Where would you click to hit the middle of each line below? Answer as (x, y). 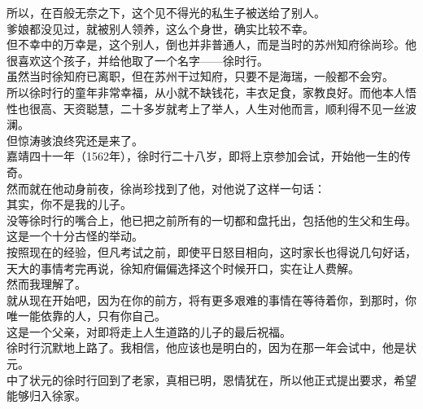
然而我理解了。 (46, 284)
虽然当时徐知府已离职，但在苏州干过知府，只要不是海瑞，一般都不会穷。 (200, 76)
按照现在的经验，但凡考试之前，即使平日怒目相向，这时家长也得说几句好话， (211, 251)
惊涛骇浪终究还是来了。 (80, 140)
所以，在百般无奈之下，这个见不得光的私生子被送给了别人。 (166, 12)
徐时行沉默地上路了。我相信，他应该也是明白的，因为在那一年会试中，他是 (206, 347)
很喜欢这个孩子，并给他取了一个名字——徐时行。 (137, 60)
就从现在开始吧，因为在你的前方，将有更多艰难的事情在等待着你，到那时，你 (211, 299)
